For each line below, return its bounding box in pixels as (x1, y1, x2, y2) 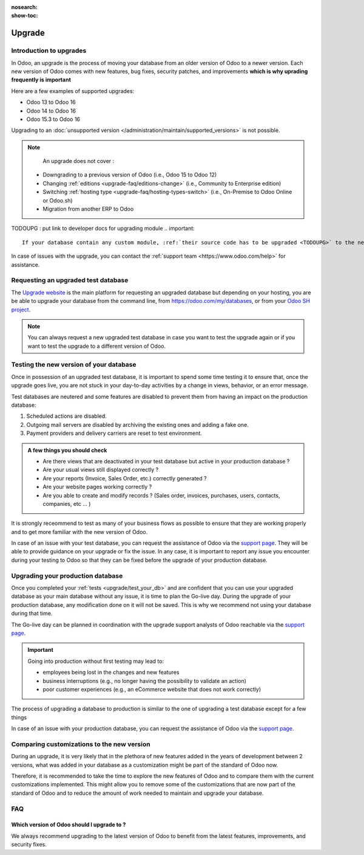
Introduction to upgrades (11, 46, 87, 55)
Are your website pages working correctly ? (42, 483, 152, 491)
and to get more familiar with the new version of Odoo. (11, 528, 148, 535)
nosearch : (11, 4, 38, 10)
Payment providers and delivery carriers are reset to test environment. (26, 429, 203, 437)
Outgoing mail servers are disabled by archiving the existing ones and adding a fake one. (26, 421, 249, 428)
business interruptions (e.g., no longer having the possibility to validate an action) (42, 677, 247, 684)
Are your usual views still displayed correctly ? (42, 466, 159, 474)
